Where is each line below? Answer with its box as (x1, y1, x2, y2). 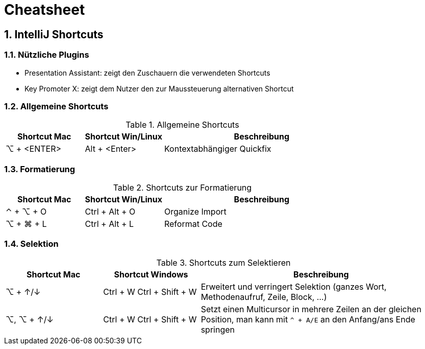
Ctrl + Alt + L (85, 219, 134, 229)
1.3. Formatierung (4, 164, 76, 174)
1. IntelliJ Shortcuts (4, 28, 104, 41)
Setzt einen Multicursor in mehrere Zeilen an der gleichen (201, 304, 421, 314)
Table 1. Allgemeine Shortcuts (126, 120, 239, 130)
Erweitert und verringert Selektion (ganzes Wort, (201, 281, 387, 292)
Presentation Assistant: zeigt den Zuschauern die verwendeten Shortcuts (24, 68, 270, 77)
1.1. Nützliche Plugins (4, 50, 89, 60)
